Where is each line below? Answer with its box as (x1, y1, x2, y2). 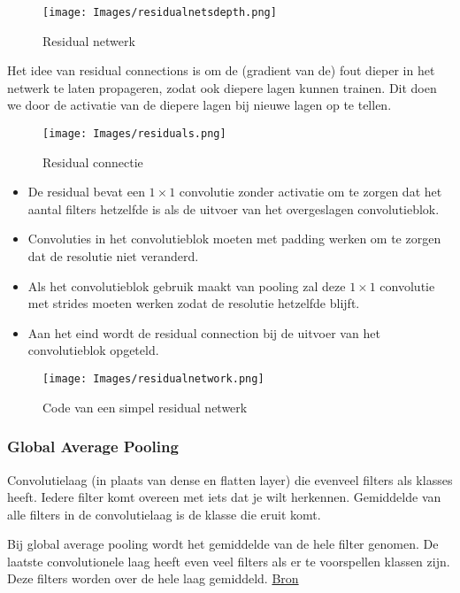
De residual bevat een (27, 182, 145, 201)
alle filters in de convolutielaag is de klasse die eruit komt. (7, 504, 321, 523)
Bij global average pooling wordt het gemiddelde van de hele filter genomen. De (7, 535, 439, 553)
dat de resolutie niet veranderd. (27, 247, 199, 266)
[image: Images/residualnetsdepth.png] (42, 6, 277, 19)
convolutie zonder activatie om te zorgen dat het (179, 182, 442, 201)
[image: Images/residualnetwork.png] (42, 373, 264, 386)
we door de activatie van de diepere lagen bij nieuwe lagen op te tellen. (7, 96, 392, 114)
